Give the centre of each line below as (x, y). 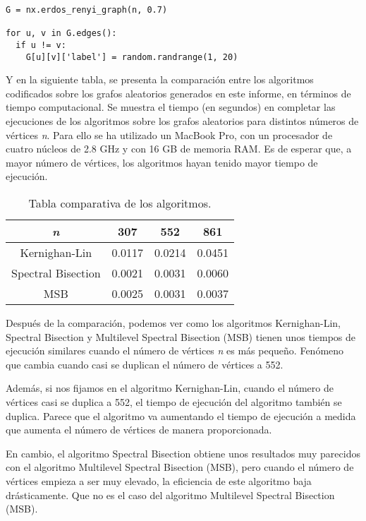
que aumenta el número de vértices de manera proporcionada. (139, 430)
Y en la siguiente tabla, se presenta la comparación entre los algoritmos (160, 79)
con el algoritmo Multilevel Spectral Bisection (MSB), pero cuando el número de (180, 467)
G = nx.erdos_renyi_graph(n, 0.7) (87, 10)
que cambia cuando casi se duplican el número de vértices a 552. (145, 364)
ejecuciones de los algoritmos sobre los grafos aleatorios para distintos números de (182, 121)
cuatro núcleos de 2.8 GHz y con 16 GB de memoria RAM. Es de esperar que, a (179, 149)
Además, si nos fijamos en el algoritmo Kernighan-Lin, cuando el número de (170, 388)
